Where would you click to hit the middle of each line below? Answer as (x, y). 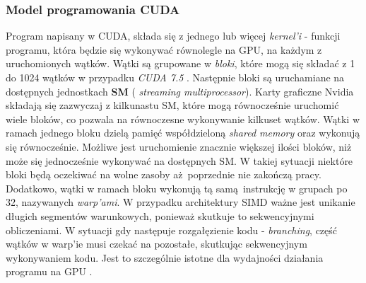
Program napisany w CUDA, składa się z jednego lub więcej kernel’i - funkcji (173, 36)
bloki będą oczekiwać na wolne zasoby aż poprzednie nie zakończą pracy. (164, 174)
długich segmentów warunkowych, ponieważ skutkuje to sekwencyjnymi (160, 215)
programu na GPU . (49, 271)
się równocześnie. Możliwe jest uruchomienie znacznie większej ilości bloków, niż (179, 146)
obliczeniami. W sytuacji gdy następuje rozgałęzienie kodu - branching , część (172, 230)
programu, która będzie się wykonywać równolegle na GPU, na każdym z (164, 49)
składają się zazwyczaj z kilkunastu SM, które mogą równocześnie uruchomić (172, 105)
